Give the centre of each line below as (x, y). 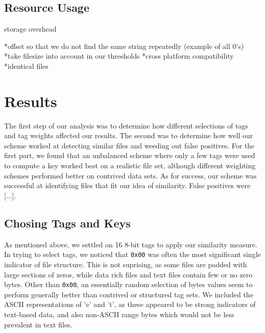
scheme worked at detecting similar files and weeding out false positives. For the (129, 145)
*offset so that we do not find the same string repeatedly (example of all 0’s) (124, 46)
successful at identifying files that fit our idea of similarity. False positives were (127, 185)
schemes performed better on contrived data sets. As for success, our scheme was (130, 175)
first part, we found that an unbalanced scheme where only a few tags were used (130, 155)
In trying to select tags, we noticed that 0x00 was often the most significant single (132, 254)
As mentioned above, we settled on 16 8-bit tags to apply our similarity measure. (131, 244)
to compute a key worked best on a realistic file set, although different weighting (130, 165)
